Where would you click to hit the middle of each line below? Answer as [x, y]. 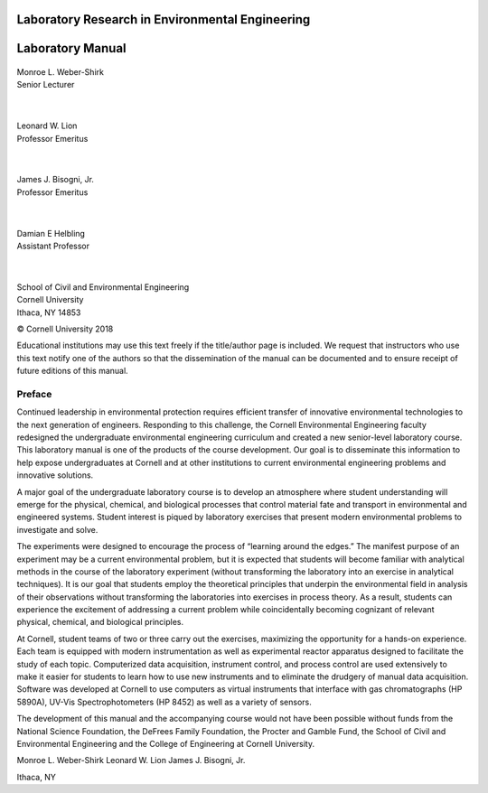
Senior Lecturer [46, 85]
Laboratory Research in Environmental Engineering [164, 19]
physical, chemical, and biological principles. [100, 622]
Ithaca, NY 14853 [49, 313]
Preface [34, 394]
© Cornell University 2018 [65, 329]
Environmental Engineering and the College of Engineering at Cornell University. [166, 743]
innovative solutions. [55, 475]
